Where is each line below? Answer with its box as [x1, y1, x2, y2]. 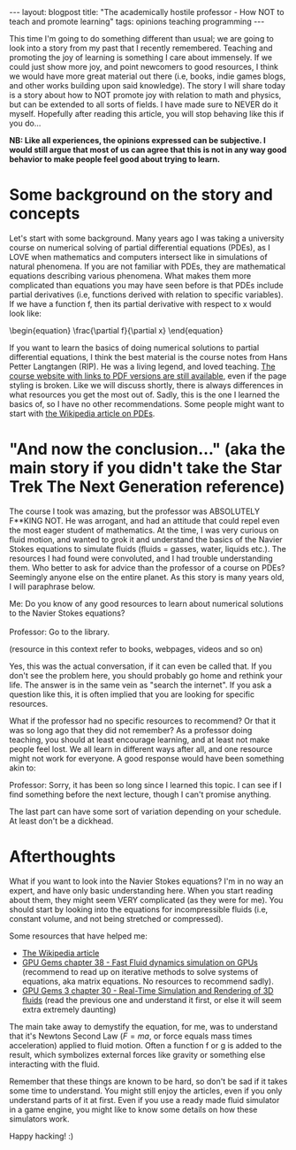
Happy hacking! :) [9, 1131, 74, 1141]
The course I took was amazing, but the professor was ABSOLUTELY [9, 506, 261, 517]
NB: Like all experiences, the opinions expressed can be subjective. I [9, 135, 267, 145]
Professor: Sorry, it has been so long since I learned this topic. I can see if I [9, 779, 283, 790]
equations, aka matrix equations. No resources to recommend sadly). [21, 976, 274, 986]
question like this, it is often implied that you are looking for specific [9, 688, 255, 700]
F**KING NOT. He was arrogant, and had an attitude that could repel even [9, 515, 280, 525]
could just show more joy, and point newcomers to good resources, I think [9, 62, 278, 72]
